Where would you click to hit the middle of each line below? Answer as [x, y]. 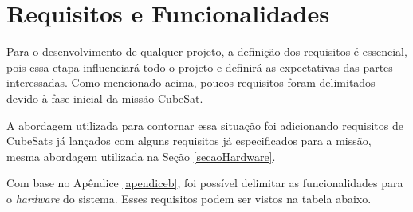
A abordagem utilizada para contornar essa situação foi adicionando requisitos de [205, 125]
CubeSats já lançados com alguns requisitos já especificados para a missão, [189, 141]
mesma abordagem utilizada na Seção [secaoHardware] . [141, 156]
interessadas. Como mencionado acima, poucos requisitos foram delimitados [191, 82]
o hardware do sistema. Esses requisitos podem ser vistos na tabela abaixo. [189, 198]
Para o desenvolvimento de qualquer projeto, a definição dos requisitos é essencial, [207, 51]
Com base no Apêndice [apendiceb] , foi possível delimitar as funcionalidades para [205, 183]
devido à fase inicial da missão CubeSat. [105, 98]
